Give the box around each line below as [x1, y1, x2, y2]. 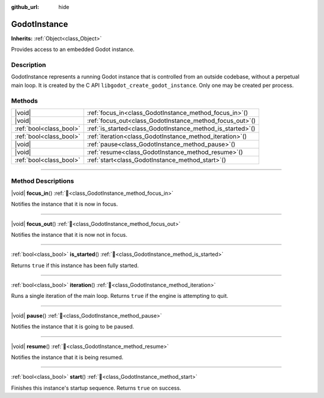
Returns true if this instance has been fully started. [11, 261, 139, 269]
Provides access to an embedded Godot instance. [11, 46, 135, 53]
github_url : [11, 4, 39, 10]
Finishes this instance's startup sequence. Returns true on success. [11, 384, 181, 391]
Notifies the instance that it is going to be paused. [11, 323, 134, 330]
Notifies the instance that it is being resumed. [11, 354, 124, 361]
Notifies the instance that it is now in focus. [11, 201, 118, 208]
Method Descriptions [11, 177, 74, 185]
